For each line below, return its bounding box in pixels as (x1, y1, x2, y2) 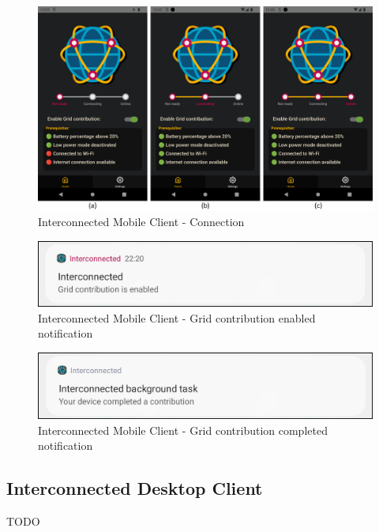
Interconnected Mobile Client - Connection (38, 213, 245, 229)
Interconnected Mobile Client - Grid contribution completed (38, 421, 328, 438)
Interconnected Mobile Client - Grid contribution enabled (38, 309, 316, 326)
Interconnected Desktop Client (6, 476, 263, 500)
